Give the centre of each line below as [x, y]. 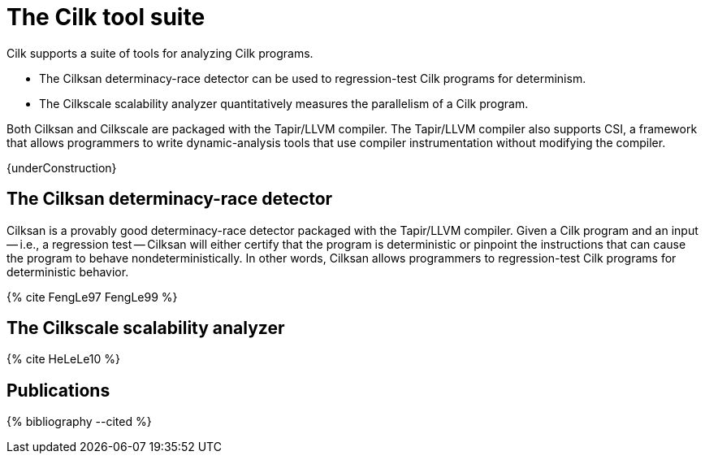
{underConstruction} [62, 167]
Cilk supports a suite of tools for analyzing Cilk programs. [160, 53]
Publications [58, 390]
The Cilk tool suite [106, 17]
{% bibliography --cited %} [79, 422]
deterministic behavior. [68, 271]
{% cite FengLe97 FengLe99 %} [92, 297]
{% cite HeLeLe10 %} [64, 359]
